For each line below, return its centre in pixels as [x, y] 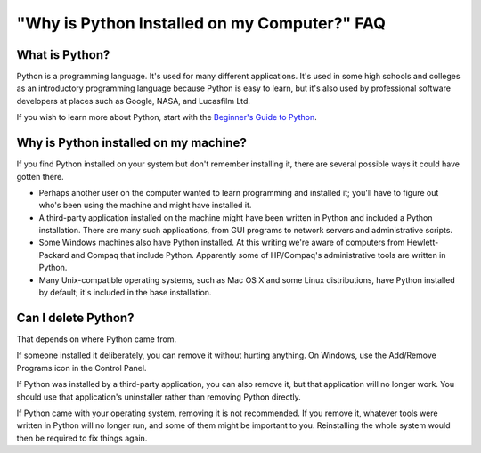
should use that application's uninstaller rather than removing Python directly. [159, 397]
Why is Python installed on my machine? [131, 143]
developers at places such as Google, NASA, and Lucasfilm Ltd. [134, 101]
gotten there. [40, 176]
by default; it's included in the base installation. [125, 293]
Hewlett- [423, 243]
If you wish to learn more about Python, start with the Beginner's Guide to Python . [167, 117]
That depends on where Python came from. [97, 339]
